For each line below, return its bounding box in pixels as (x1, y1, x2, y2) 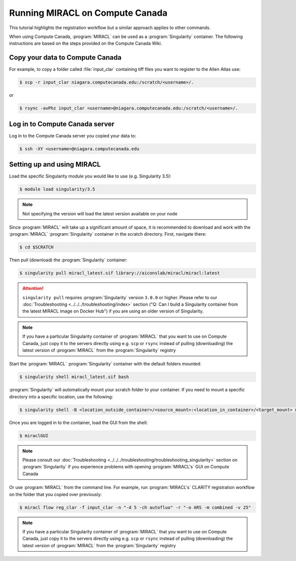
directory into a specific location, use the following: (9, 393, 113, 399)
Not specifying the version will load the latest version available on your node (22, 210, 178, 216)
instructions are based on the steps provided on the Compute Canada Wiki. (9, 40, 162, 46)
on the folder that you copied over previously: (9, 491, 102, 497)
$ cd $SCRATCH (19, 245, 54, 250)
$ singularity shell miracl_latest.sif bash (19, 374, 129, 380)
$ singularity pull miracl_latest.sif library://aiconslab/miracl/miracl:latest (19, 270, 220, 276)
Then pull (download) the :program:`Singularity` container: (9, 257, 128, 263)
